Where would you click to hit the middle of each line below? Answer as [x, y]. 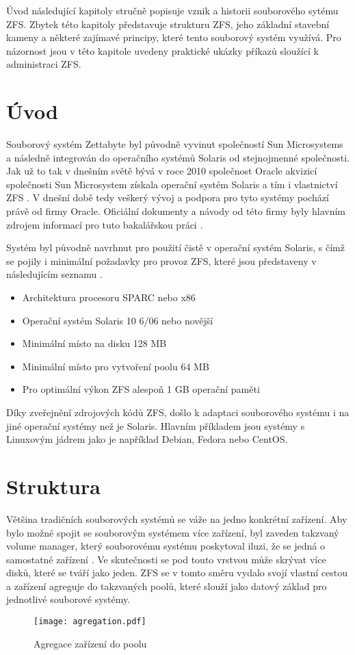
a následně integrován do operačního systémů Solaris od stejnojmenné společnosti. [178, 157]
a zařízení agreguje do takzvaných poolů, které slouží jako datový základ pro [167, 586]
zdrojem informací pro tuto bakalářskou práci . [105, 224]
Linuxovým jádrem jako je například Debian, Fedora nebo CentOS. [147, 439]
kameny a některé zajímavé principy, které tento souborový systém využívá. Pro [174, 37]
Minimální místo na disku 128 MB [94, 343]
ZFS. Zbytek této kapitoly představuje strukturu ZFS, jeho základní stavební [168, 24]
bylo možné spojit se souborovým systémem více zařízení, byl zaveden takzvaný [173, 532]
